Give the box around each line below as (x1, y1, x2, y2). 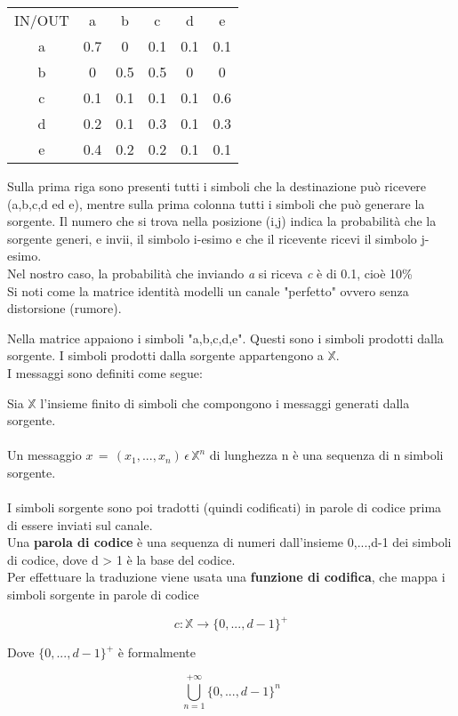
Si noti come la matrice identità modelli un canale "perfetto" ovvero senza (7, 281, 409, 300)
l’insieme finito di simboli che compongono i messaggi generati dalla (40, 393, 410, 412)
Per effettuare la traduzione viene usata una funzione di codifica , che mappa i (7, 567, 446, 586)
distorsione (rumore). (7, 299, 122, 318)
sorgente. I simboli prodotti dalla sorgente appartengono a (7, 346, 324, 365)
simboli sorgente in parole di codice (7, 585, 199, 604)
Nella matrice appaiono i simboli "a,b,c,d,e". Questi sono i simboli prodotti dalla (7, 328, 444, 347)
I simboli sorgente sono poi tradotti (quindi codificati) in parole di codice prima (7, 498, 442, 517)
